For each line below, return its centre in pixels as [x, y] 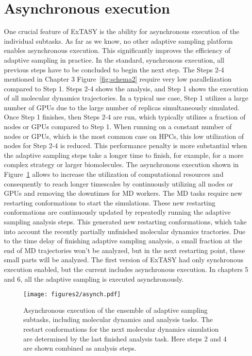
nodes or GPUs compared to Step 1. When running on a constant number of [118, 127]
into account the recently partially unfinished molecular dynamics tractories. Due [125, 231]
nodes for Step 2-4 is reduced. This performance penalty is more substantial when [126, 145]
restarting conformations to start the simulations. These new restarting [110, 202]
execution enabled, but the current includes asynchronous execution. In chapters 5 [126, 269]
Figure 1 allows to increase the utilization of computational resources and [114, 174]
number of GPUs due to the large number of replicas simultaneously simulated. [122, 107]
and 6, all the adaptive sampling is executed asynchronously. [94, 279]
